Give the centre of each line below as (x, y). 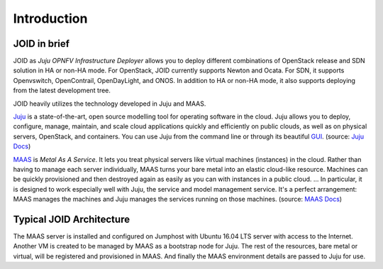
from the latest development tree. (62, 90)
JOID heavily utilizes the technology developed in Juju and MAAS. (110, 104)
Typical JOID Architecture (72, 219)
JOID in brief (41, 44)
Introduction (50, 18)
